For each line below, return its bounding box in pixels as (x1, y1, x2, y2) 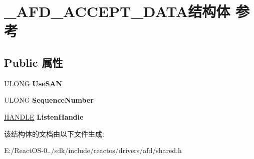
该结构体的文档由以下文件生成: (4, 128, 104, 139)
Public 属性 (4, 54, 63, 70)
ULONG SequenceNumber (4, 95, 94, 105)
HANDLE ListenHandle (4, 111, 84, 122)
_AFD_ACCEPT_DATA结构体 (4, 1, 230, 21)
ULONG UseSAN (4, 78, 63, 88)
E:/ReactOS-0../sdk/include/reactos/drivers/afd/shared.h (4, 145, 182, 156)
